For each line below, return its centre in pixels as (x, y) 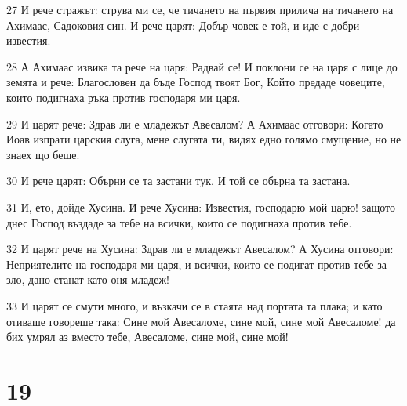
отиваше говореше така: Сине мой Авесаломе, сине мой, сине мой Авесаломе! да (201, 321)
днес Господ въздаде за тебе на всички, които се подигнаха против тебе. (179, 222)
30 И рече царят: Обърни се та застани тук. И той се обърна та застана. (178, 181)
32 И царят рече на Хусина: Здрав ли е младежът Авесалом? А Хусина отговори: (200, 249)
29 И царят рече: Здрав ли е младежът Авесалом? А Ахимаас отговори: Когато (195, 123)
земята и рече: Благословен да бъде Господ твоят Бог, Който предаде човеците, (196, 82)
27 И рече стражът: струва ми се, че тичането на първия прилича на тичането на (200, 9)
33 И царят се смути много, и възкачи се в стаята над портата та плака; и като (194, 305)
